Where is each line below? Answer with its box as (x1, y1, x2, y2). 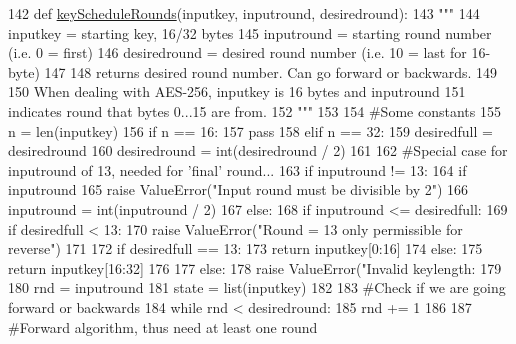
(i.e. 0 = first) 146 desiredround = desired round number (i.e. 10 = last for (8, 42, 467, 63)
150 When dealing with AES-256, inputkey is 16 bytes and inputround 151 (8, 81, 466, 102)
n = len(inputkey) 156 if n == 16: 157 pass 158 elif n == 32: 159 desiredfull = (8, 120, 493, 141)
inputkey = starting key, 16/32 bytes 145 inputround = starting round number (8, 22, 492, 43)
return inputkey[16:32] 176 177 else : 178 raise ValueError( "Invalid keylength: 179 (8, 257, 502, 278)
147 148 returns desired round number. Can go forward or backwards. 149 (44, 61, 498, 82)
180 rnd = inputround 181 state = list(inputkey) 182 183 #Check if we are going (8, 277, 506, 298)
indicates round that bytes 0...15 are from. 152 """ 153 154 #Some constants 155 (8, 100, 501, 121)
